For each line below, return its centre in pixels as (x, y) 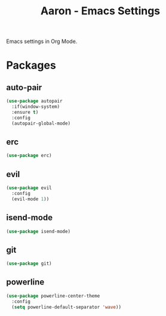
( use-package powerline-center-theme (53, 296)
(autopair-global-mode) (41, 123)
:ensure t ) (25, 112)
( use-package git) (29, 264)
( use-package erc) (29, 156)
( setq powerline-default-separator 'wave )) (66, 307)
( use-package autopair (34, 101)
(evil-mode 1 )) (30, 199)
